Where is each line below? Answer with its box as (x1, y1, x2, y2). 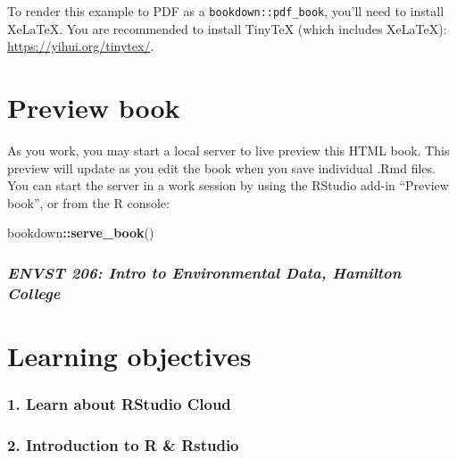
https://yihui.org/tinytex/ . (7, 37, 154, 55)
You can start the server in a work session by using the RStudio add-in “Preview (7, 176, 449, 195)
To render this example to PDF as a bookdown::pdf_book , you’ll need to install (7, 2, 445, 20)
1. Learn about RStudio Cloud (7, 393, 231, 414)
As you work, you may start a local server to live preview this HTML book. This (7, 140, 450, 159)
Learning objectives (7, 337, 252, 373)
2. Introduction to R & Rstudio (7, 433, 239, 455)
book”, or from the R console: (7, 193, 170, 212)
